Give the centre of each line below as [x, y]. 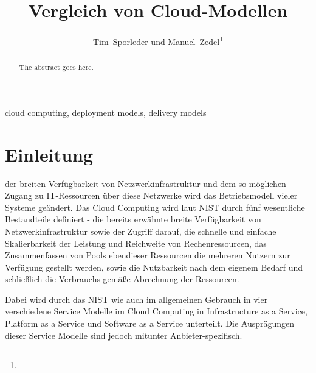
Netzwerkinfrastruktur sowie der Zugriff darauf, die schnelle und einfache [141, 231]
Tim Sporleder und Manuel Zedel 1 [158, 41]
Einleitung [49, 154]
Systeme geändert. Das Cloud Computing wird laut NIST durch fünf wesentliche [155, 207]
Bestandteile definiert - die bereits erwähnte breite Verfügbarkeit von [133, 219]
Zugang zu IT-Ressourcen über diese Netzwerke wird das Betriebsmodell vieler [151, 195]
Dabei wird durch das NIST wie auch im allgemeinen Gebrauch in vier [136, 299]
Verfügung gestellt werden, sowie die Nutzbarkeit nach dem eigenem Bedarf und [154, 267]
